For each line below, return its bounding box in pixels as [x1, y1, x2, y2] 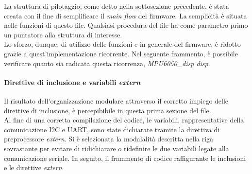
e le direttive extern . [4, 162, 64, 173]
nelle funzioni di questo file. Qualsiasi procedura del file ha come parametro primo [4, 20, 248, 30]
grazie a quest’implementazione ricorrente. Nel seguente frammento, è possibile [4, 48, 238, 58]
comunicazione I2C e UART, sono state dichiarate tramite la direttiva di [4, 124, 220, 134]
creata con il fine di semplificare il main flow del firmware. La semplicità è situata [4, 10, 247, 20]
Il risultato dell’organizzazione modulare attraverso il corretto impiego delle [4, 95, 229, 105]
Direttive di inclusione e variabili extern [4, 77, 140, 87]
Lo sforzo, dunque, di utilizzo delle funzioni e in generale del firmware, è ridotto [4, 39, 241, 49]
